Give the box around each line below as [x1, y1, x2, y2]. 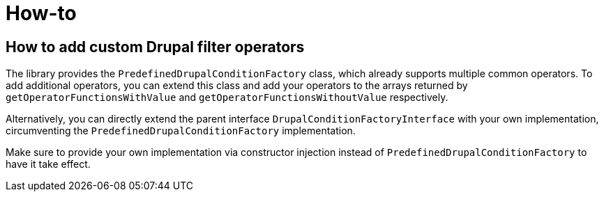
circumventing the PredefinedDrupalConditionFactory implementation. [6, 125, 356, 137]
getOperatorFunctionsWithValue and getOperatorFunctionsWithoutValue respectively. [6, 91, 448, 104]
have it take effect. [6, 158, 91, 171]
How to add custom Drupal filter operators [6, 38, 305, 56]
